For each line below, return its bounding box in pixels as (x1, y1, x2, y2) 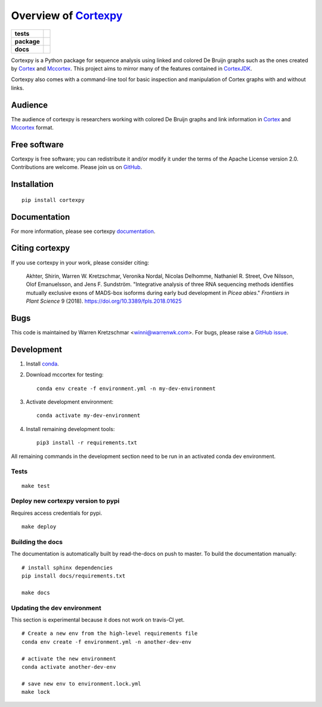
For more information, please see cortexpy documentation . (11, 228, 156, 235)
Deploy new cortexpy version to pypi (11, 497, 120, 505)
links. (11, 84, 24, 91)
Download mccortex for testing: (26, 371, 104, 379)
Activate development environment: (26, 398, 114, 405)
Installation (11, 179, 54, 189)
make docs (21, 589, 50, 596)
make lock (21, 688, 50, 696)
